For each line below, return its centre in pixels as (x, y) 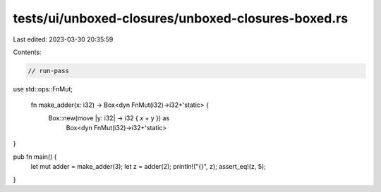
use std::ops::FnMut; (43, 89)
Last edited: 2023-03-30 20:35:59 (63, 39)
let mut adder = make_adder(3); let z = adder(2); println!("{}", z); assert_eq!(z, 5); (148, 167)
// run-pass (49, 71)
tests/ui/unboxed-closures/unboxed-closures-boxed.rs (181, 18)
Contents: (27, 52)
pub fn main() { (35, 156)
